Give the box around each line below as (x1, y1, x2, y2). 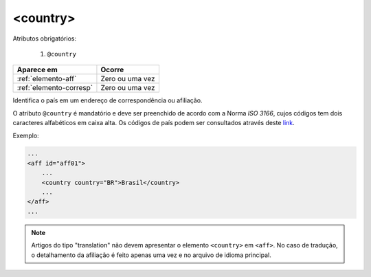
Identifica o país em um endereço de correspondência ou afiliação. (12, 96, 203, 104)
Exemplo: (12, 131, 39, 140)
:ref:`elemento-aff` (16, 74, 77, 84)
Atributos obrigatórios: (12, 34, 77, 43)
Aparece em (16, 65, 58, 75)
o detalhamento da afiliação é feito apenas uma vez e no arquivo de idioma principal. (31, 251, 271, 259)
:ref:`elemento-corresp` (16, 83, 93, 93)
